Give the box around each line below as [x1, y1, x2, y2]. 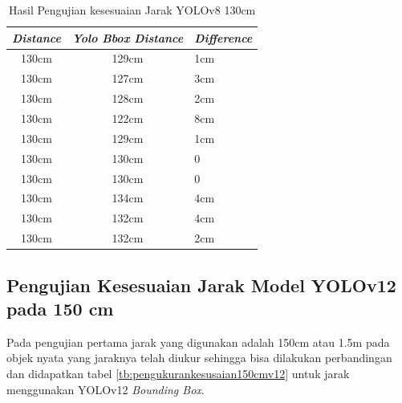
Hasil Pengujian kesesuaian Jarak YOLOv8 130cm [8, 2, 256, 18]
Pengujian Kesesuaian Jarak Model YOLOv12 [6, 272, 396, 297]
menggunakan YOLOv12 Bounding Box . [6, 381, 205, 397]
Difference [194, 29, 253, 46]
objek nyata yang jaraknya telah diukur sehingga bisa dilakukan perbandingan [6, 349, 392, 366]
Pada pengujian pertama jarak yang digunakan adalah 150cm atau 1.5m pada [6, 333, 390, 350]
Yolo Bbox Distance [71, 29, 184, 46]
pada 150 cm [6, 295, 114, 320]
